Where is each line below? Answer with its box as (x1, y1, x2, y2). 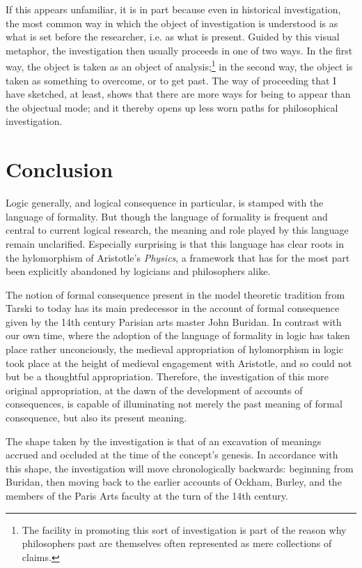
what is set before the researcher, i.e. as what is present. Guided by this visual (6, 29, 340, 44)
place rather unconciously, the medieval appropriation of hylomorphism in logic (6, 342, 343, 357)
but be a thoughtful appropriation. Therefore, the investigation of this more (6, 369, 329, 384)
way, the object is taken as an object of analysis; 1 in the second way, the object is (6, 57, 353, 74)
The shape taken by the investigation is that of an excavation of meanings (6, 433, 322, 448)
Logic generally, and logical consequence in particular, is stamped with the (6, 195, 324, 210)
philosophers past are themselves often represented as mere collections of (22, 536, 332, 551)
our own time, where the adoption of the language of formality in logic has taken (6, 328, 350, 343)
